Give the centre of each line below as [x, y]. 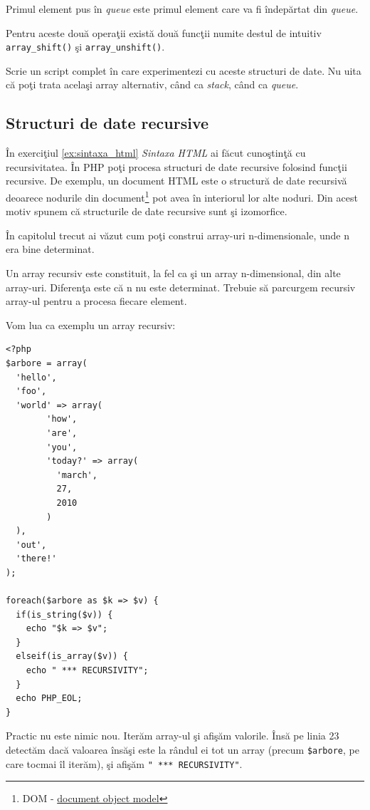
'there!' [36, 559]
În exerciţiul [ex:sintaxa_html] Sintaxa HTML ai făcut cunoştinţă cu [156, 153]
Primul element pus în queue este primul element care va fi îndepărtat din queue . [182, 9]
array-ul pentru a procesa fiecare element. [96, 301]
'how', [62, 419]
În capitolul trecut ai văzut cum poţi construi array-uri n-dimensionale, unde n [178, 235]
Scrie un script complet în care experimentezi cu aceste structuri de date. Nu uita [184, 70]
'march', [77, 475]
